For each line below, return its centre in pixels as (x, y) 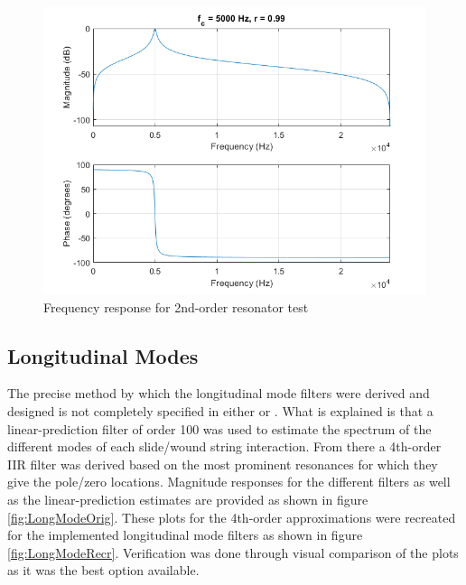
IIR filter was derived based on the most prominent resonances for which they (223, 464)
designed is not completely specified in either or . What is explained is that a (220, 410)
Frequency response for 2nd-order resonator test (176, 306)
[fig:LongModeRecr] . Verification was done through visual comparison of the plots (233, 552)
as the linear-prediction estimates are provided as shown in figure (188, 499)
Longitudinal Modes (103, 355)
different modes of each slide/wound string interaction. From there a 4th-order (224, 446)
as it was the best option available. (103, 570)
